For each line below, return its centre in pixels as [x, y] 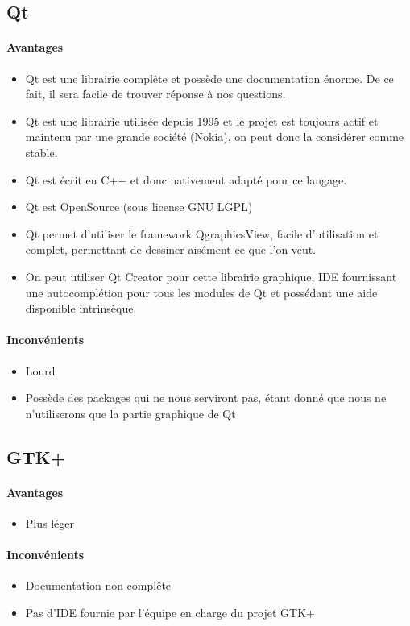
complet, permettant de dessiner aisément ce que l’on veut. [171, 249]
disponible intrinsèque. [81, 308]
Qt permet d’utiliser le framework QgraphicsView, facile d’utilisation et [202, 233]
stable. [41, 152]
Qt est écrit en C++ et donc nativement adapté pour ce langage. [186, 179]
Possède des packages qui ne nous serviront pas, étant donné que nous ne [206, 398]
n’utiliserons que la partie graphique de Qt [130, 413]
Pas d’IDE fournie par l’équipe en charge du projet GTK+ [170, 612]
